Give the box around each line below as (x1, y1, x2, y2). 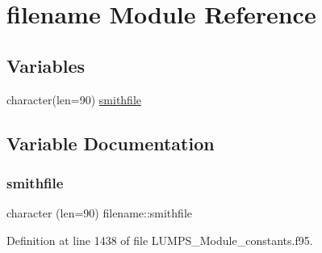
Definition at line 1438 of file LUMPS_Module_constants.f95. (6, 231, 313, 248)
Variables (6, 53, 86, 78)
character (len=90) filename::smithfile (6, 205, 192, 221)
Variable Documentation (6, 130, 215, 155)
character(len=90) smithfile (6, 91, 142, 108)
